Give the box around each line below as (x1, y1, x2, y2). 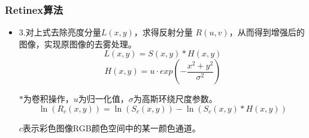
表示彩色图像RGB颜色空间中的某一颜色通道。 (22, 122, 201, 134)
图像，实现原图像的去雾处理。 (19, 37, 137, 50)
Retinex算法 (5, 2, 63, 17)
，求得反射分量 (134, 26, 193, 38)
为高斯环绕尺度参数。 (133, 92, 217, 105)
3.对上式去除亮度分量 (19, 26, 101, 38)
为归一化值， (78, 92, 129, 105)
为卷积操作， (23, 92, 74, 105)
